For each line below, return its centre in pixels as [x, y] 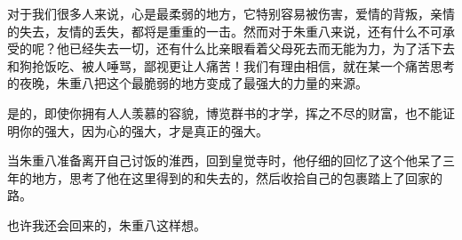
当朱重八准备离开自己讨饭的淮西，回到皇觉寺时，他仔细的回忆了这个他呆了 [225, 160]
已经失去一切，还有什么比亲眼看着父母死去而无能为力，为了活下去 [262, 48]
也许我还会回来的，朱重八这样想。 [107, 224]
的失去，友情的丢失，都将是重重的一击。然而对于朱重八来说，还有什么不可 [225, 31]
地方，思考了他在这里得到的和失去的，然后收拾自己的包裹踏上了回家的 [237, 177]
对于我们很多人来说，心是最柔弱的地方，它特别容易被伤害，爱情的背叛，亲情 [231, 13]
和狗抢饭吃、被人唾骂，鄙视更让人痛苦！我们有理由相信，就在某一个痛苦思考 [231, 65]
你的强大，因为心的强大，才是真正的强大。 [143, 130]
